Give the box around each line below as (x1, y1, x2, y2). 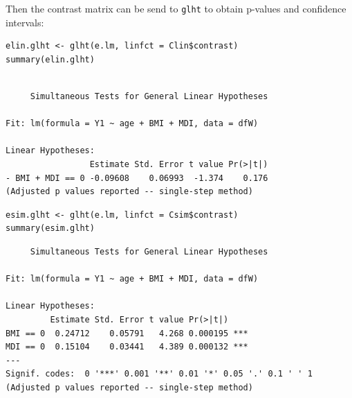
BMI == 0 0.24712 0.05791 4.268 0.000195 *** (6, 328, 248, 338)
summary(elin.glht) (6, 54, 95, 64)
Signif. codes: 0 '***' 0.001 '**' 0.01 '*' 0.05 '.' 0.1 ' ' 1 (6, 369, 313, 379)
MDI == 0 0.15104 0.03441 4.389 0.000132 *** (6, 342, 248, 352)
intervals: (6, 15, 44, 29)
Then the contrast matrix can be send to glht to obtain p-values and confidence (6, 1, 346, 15)
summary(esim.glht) (6, 223, 95, 234)
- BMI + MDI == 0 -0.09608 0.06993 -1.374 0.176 (6, 173, 268, 183)
